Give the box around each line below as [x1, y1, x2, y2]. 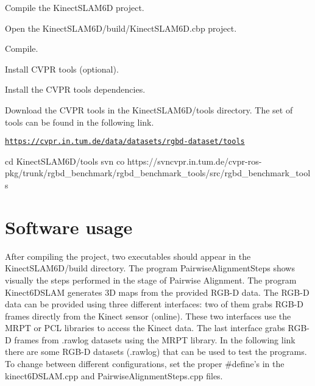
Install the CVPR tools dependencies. [5, 83, 146, 96]
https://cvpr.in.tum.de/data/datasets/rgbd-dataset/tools [5, 137, 245, 146]
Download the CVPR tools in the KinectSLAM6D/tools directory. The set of [5, 103, 293, 116]
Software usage [5, 214, 133, 239]
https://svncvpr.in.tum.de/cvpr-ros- [127, 154, 262, 167]
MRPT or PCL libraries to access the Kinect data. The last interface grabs [5, 321, 285, 334]
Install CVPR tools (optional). [5, 62, 119, 75]
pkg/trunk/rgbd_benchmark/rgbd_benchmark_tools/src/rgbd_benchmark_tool [5, 166, 311, 179]
